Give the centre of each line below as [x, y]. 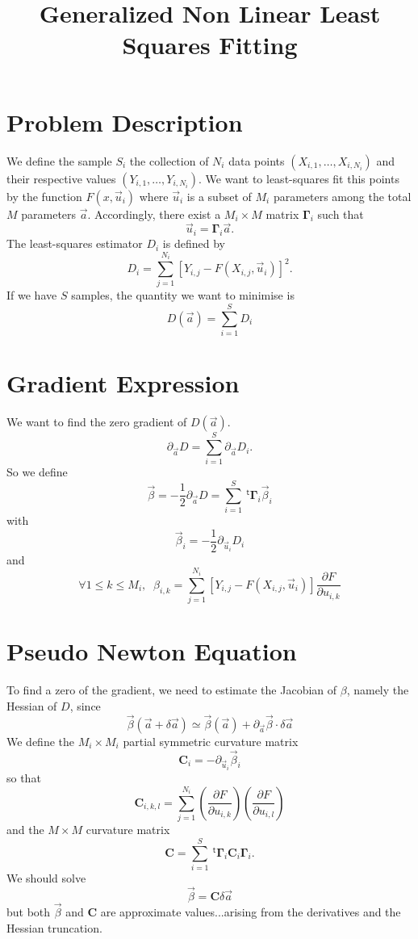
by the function [44, 196]
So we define [37, 472]
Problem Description [125, 122]
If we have [32, 295]
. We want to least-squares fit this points [299, 178]
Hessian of [32, 705]
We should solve [46, 877]
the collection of [169, 160]
